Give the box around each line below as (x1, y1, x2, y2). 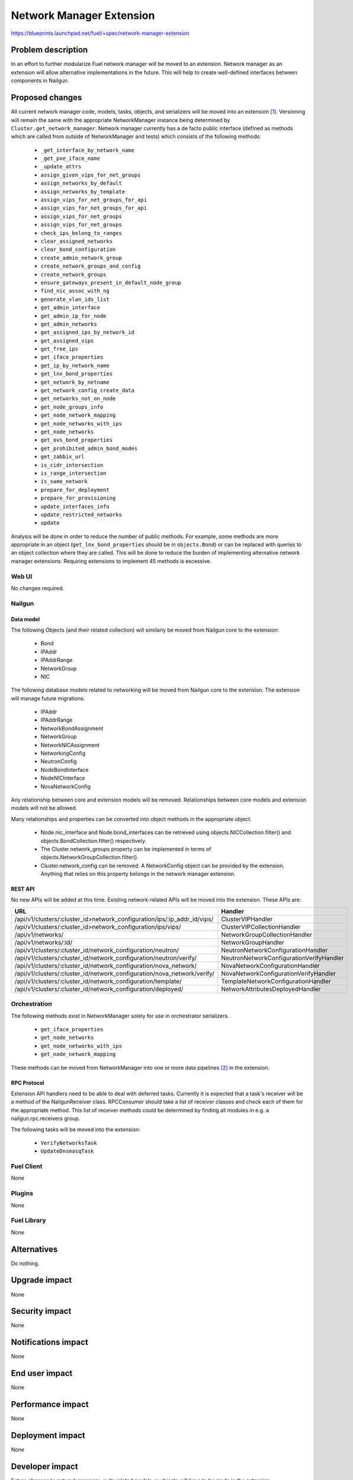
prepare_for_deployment (40, 486, 110, 493)
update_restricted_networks (40, 511, 123, 518)
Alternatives (11, 1244, 58, 1254)
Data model (11, 616, 40, 623)
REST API (11, 886, 35, 893)
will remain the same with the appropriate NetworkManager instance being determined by (11, 116, 230, 124)
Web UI (11, 572, 33, 580)
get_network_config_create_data (40, 387, 134, 394)
